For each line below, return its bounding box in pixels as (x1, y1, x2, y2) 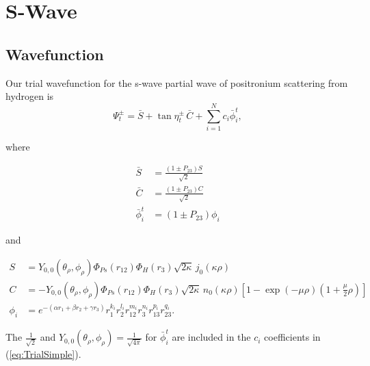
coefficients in (264, 330, 321, 344)
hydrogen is (5, 89, 54, 103)
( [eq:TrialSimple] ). (5, 347, 81, 361)
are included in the (172, 330, 251, 344)
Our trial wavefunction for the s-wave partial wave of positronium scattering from (5, 75, 348, 90)
